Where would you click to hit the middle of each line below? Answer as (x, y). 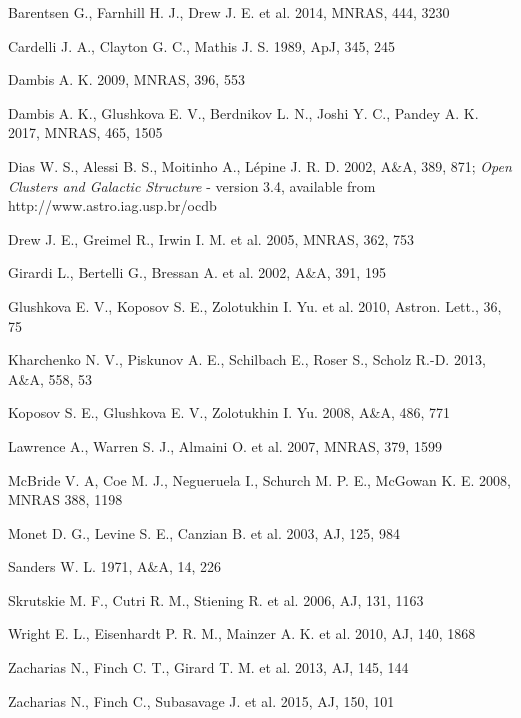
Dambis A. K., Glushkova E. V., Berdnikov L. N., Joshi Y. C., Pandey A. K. (243, 112)
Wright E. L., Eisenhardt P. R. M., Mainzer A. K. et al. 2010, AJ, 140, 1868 (242, 633)
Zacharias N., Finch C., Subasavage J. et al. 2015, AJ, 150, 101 (201, 700)
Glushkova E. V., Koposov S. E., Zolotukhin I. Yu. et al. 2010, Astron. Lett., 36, (255, 305)
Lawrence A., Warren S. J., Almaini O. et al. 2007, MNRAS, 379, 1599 (225, 445)
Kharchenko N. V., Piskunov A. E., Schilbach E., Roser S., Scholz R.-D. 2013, (247, 359)
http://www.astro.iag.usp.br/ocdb (112, 205)
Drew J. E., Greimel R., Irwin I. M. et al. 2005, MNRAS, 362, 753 (211, 238)
